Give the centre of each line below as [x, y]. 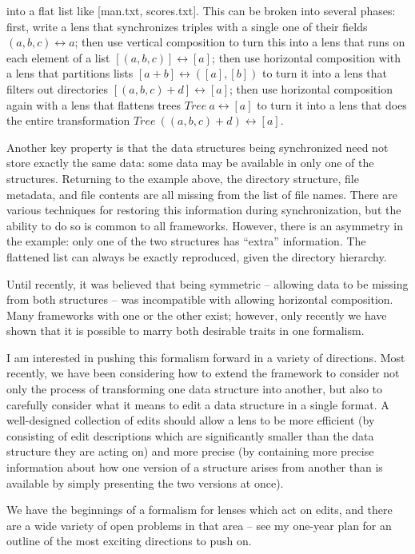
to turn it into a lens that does [332, 104]
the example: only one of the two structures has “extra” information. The [186, 241]
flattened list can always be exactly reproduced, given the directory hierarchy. [197, 256]
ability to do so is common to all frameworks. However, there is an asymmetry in [205, 225]
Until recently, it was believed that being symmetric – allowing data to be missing [207, 283]
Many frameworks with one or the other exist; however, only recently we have [197, 315]
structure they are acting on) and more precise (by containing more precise [190, 451]
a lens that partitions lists [70, 73]
